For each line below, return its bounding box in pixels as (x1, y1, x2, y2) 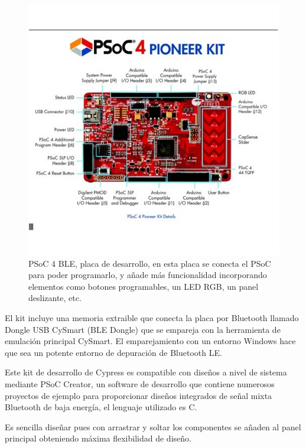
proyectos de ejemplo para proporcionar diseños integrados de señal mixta (5, 389, 272, 401)
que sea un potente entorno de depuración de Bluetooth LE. (5, 346, 222, 358)
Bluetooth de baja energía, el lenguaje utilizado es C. (5, 401, 197, 413)
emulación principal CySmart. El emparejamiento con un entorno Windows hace (5, 335, 296, 347)
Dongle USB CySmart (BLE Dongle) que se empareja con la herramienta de (5, 323, 281, 335)
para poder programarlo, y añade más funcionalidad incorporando (28, 269, 267, 281)
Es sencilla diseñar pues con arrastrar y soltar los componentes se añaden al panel (5, 420, 301, 433)
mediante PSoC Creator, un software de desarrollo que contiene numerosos (5, 377, 275, 390)
